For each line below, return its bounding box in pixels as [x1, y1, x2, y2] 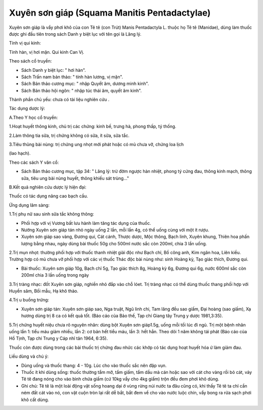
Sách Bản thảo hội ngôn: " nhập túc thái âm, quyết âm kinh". [21, 87, 142, 93]
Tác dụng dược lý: [9, 106, 45, 111]
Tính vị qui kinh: [9, 40, 41, 46]
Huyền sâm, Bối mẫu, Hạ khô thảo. [9, 288, 79, 294]
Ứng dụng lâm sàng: [9, 202, 50, 208]
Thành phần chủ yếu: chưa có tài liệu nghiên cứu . [9, 97, 110, 103]
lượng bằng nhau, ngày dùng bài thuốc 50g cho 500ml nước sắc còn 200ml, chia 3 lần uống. [21, 240, 207, 246]
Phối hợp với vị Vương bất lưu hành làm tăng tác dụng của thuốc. [21, 220, 151, 226]
